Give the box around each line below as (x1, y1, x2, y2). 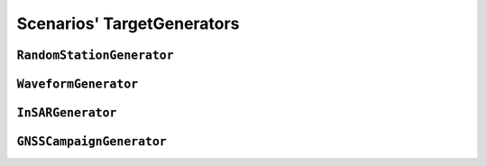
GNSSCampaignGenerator (16, 134, 167, 149)
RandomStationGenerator (16, 48, 175, 62)
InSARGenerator (16, 106, 117, 120)
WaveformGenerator (16, 77, 139, 91)
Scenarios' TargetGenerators (16, 14, 240, 33)
